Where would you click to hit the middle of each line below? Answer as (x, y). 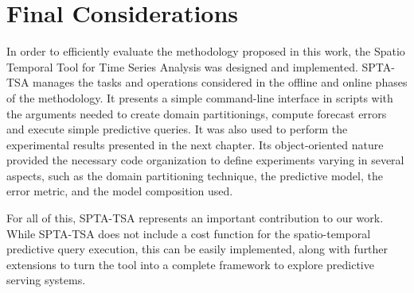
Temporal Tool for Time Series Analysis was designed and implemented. (182, 66)
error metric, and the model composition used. (120, 191)
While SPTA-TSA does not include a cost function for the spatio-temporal (189, 233)
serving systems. (46, 280)
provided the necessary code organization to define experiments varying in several (205, 160)
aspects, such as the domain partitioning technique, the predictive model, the (195, 175)
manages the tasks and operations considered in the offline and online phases (220, 82)
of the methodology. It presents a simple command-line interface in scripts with (200, 97)
